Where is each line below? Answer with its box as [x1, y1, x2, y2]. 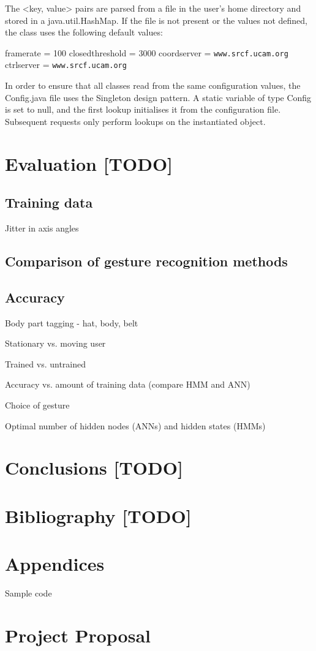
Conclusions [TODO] [5, 455, 183, 480]
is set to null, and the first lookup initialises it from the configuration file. [5, 103, 281, 116]
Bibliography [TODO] [5, 503, 192, 528]
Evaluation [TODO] [5, 151, 173, 176]
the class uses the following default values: [5, 26, 163, 39]
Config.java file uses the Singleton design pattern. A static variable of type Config [5, 91, 312, 103]
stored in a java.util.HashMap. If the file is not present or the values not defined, [5, 13, 308, 26]
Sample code [5, 587, 52, 600]
